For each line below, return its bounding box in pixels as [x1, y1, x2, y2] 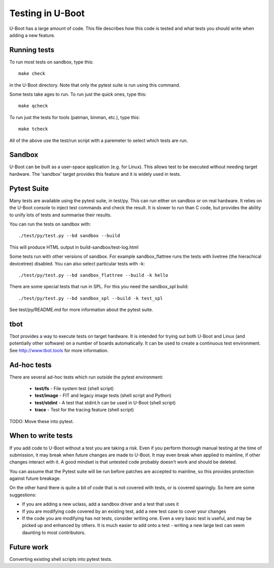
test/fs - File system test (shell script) [35, 386, 114, 392]
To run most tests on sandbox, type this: [9, 59, 94, 65]
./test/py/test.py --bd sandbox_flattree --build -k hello [18, 272, 168, 278]
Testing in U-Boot [9, 8, 85, 19]
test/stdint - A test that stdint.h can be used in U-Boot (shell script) [35, 399, 176, 405]
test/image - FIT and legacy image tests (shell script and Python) [35, 393, 172, 399]
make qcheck [18, 103, 48, 109]
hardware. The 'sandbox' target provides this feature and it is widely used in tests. [9, 171, 181, 177]
